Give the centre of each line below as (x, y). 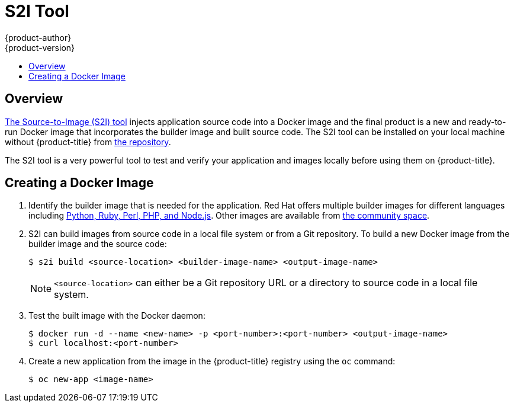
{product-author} (38, 37)
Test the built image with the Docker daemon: (117, 316)
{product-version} (40, 47)
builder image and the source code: (98, 244)
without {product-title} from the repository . (88, 142)
